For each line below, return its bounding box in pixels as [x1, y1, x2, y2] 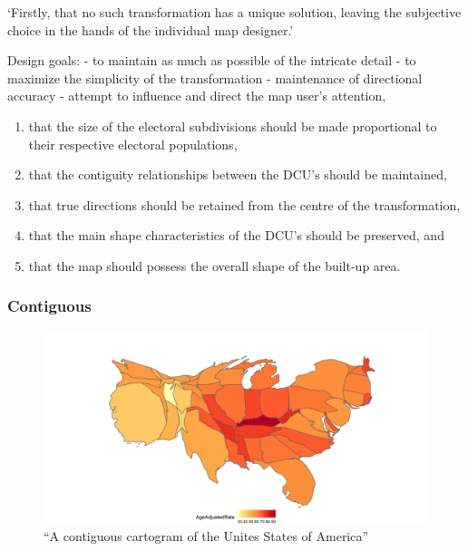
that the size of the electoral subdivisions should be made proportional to [28, 116, 437, 135]
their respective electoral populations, [28, 134, 238, 153]
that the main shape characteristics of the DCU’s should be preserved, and [28, 226, 444, 245]
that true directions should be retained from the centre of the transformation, [28, 195, 461, 214]
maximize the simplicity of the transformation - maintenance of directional [7, 68, 423, 87]
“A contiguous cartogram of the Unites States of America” [44, 527, 369, 546]
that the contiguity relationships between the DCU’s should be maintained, [28, 165, 447, 184]
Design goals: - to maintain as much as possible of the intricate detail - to [7, 51, 416, 70]
